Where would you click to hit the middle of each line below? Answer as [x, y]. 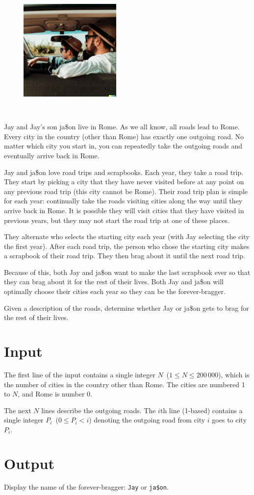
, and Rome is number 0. [55, 394]
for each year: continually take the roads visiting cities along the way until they [123, 201]
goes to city [229, 420]
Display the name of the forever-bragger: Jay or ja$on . [86, 486]
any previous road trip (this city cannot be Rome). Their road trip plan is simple [126, 191]
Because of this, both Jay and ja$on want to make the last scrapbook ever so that [127, 272]
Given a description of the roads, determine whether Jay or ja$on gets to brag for [127, 308]
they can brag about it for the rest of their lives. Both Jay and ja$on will [114, 282]
